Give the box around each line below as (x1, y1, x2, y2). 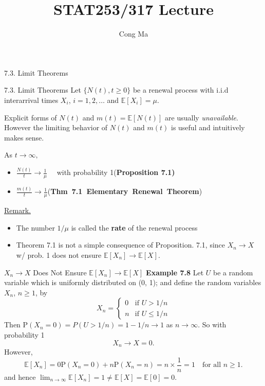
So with (202, 319, 226, 330)
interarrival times (4, 94, 59, 105)
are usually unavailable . (165, 112, 238, 122)
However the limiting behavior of (4, 122, 108, 133)
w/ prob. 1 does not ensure (16, 249, 102, 260)
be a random (213, 267, 253, 277)
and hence (4, 371, 36, 382)
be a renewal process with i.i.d (132, 84, 229, 95)
